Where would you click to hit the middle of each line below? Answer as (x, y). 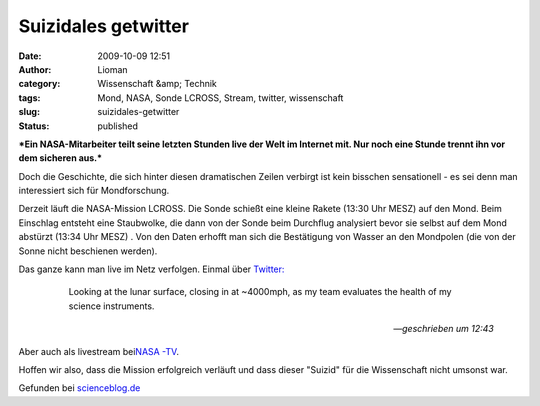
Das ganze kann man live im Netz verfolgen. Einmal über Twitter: (151, 269)
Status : (34, 126)
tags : (29, 97)
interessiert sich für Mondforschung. (94, 191)
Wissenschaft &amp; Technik (157, 84)
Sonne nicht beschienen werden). (88, 251)
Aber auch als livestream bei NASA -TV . (99, 351)
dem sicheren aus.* (60, 158)
